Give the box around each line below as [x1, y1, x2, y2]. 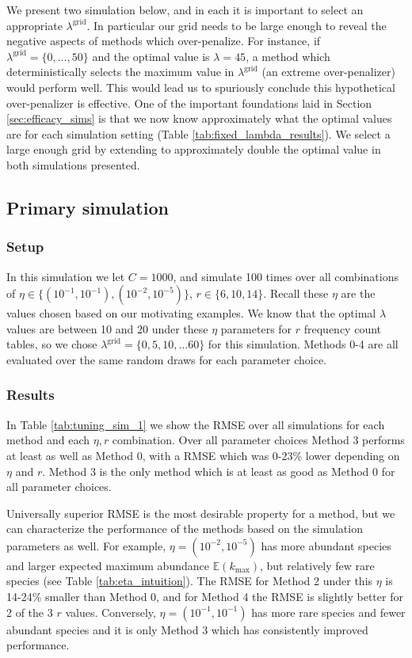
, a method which [246, 48, 330, 64]
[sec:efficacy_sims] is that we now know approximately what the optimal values [6, 110, 392, 127]
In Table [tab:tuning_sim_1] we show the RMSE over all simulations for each [6, 416, 385, 432]
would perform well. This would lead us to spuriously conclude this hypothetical [6, 78, 395, 95]
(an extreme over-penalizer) [261, 63, 395, 80]
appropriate [6, 17, 63, 33]
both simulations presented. [6, 156, 140, 173]
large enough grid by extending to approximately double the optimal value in [6, 141, 381, 158]
